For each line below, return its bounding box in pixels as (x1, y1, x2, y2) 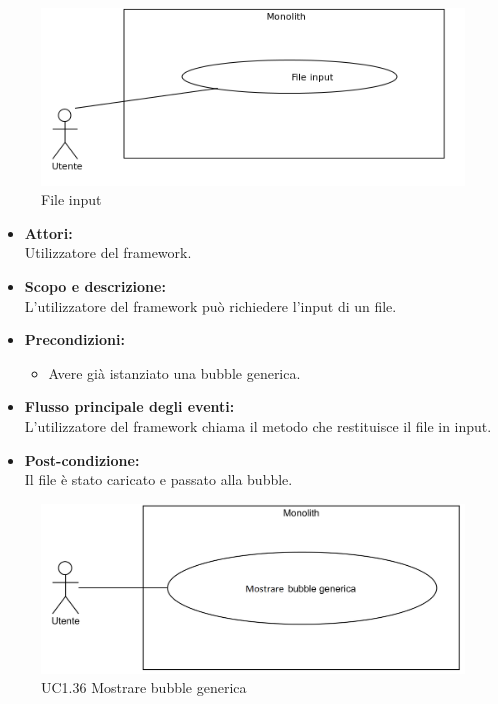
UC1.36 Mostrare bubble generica (41, 677, 247, 698)
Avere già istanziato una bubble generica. (48, 362, 301, 383)
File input (41, 189, 102, 210)
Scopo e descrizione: (24, 275, 166, 296)
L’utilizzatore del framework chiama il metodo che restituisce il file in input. (24, 415, 492, 436)
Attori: (24, 222, 73, 243)
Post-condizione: (24, 449, 140, 470)
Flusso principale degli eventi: (24, 396, 235, 417)
